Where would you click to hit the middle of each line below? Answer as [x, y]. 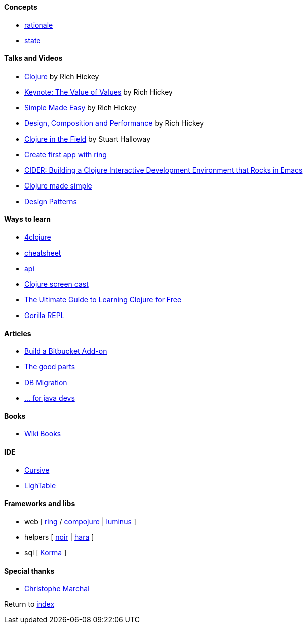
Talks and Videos [33, 58]
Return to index [29, 604]
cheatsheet [43, 253]
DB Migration [46, 383]
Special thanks [29, 571]
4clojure [38, 237]
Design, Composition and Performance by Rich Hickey [114, 123]
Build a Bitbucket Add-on [66, 351]
